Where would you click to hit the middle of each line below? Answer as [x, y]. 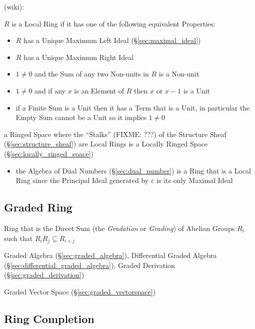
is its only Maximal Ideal [195, 180]
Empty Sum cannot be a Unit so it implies [81, 117]
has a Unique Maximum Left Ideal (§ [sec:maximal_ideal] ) [112, 40]
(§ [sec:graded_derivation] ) [44, 275]
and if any [50, 90]
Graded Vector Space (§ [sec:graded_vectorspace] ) [80, 291]
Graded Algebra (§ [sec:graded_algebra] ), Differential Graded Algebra [110, 255]
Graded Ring [38, 207]
